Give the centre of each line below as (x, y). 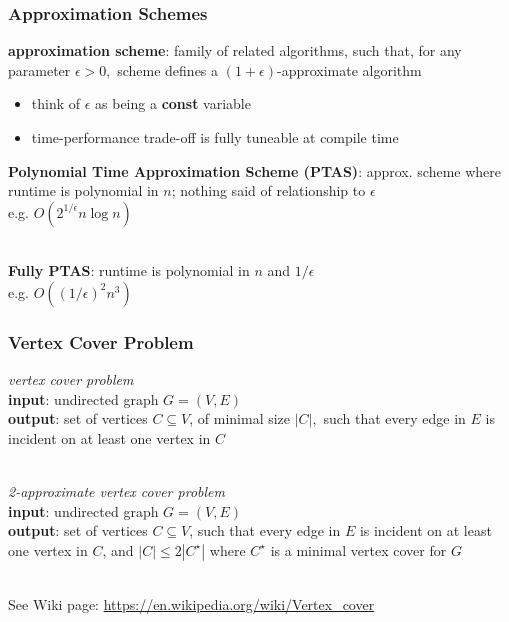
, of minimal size (240, 418)
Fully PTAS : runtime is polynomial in (129, 270)
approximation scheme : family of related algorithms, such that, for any (235, 50)
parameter (39, 69)
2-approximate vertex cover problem (116, 491)
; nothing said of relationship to (268, 190)
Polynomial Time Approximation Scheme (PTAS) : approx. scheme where (254, 170)
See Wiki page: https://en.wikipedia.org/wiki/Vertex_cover (191, 603)
